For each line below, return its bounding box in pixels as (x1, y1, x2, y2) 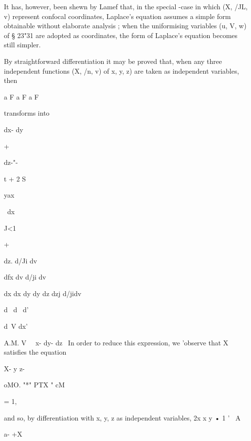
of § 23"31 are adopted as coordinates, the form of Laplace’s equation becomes (4, 30, 238, 40)
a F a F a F (4, 91, 39, 101)
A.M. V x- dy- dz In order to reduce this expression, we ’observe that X (4, 337, 229, 347)
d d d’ (4, 304, 29, 315)
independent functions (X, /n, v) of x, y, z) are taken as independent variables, (4, 65, 239, 76)
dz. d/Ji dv (4, 255, 37, 265)
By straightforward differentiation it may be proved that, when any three (4, 56, 222, 66)
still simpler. (4, 40, 41, 50)
